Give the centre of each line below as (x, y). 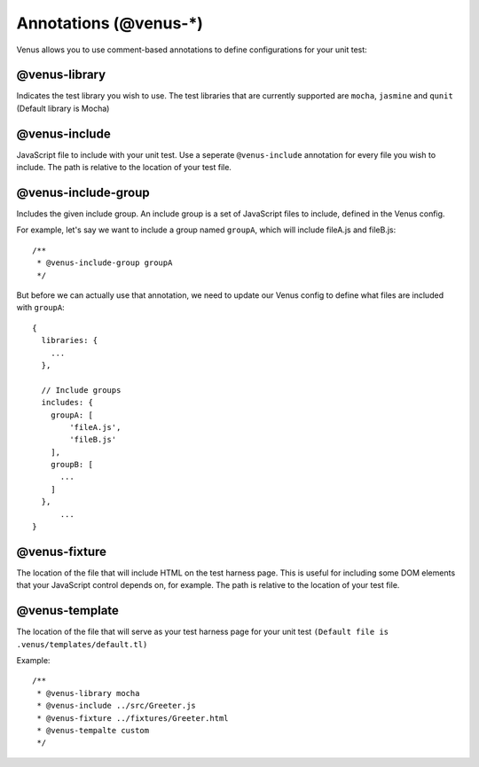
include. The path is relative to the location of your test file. (124, 168)
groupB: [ (71, 465)
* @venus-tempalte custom (93, 730)
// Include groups (81, 390)
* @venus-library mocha (88, 693)
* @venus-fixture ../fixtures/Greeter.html (133, 718)
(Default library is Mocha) (63, 108)
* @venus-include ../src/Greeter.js (117, 706)
